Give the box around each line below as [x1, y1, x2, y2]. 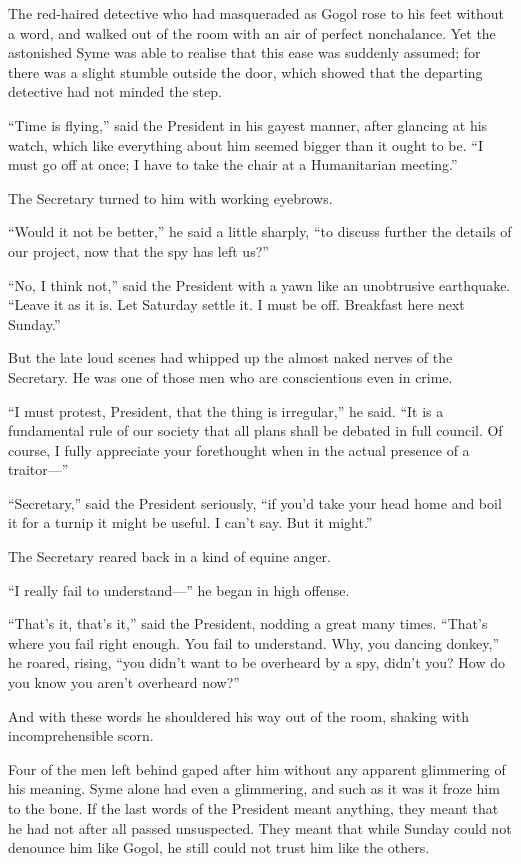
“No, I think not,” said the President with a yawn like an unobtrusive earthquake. [8, 274, 511, 295]
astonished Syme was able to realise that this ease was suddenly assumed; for [8, 42, 481, 63]
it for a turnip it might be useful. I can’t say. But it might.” [8, 512, 373, 533]
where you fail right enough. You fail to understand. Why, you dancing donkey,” [8, 632, 500, 653]
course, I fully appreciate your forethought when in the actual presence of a [8, 439, 470, 460]
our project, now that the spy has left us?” [8, 240, 269, 261]
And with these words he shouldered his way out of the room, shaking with [8, 705, 469, 726]
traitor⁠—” [8, 459, 69, 480]
